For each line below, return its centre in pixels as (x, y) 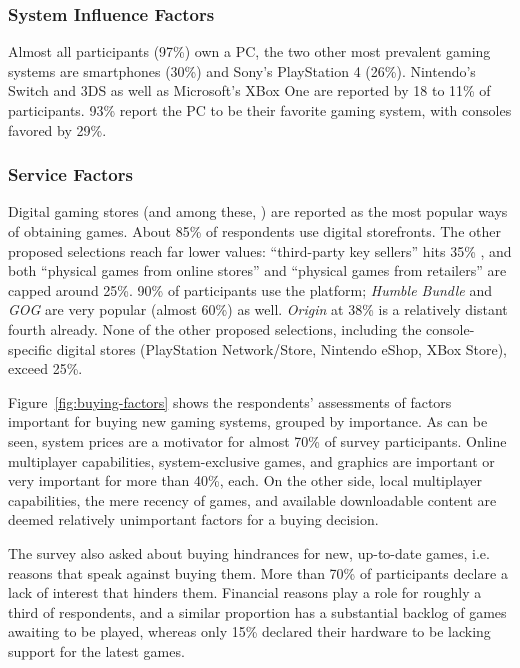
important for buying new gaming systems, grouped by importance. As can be (248, 421)
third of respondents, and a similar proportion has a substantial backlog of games (257, 611)
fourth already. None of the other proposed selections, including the (215, 328)
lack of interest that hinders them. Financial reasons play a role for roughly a (245, 592)
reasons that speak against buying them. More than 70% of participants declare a (258, 572)
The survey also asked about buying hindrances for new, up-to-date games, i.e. (249, 552)
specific (30, 348)
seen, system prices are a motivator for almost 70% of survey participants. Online (257, 440)
